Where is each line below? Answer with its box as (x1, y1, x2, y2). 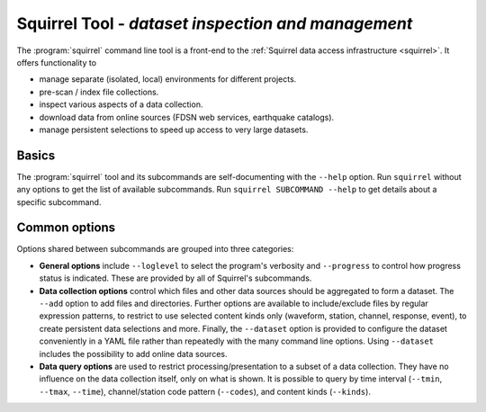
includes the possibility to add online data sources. (39, 348, 228, 359)
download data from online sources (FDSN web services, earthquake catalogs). (39, 112, 335, 122)
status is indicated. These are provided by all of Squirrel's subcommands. (39, 273, 312, 283)
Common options (16, 220, 116, 236)
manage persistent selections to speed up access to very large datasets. (39, 124, 309, 135)
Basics (16, 148, 56, 163)
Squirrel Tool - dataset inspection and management (16, 13, 413, 33)
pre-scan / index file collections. (39, 86, 159, 97)
